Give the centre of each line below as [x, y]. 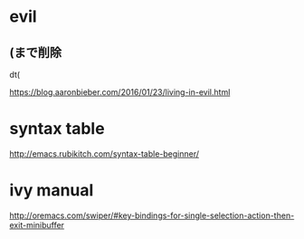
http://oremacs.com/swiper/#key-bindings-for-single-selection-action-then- [152, 215]
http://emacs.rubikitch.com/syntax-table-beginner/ [104, 153]
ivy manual [52, 191]
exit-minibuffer [37, 225]
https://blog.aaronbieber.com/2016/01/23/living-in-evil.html [120, 92]
